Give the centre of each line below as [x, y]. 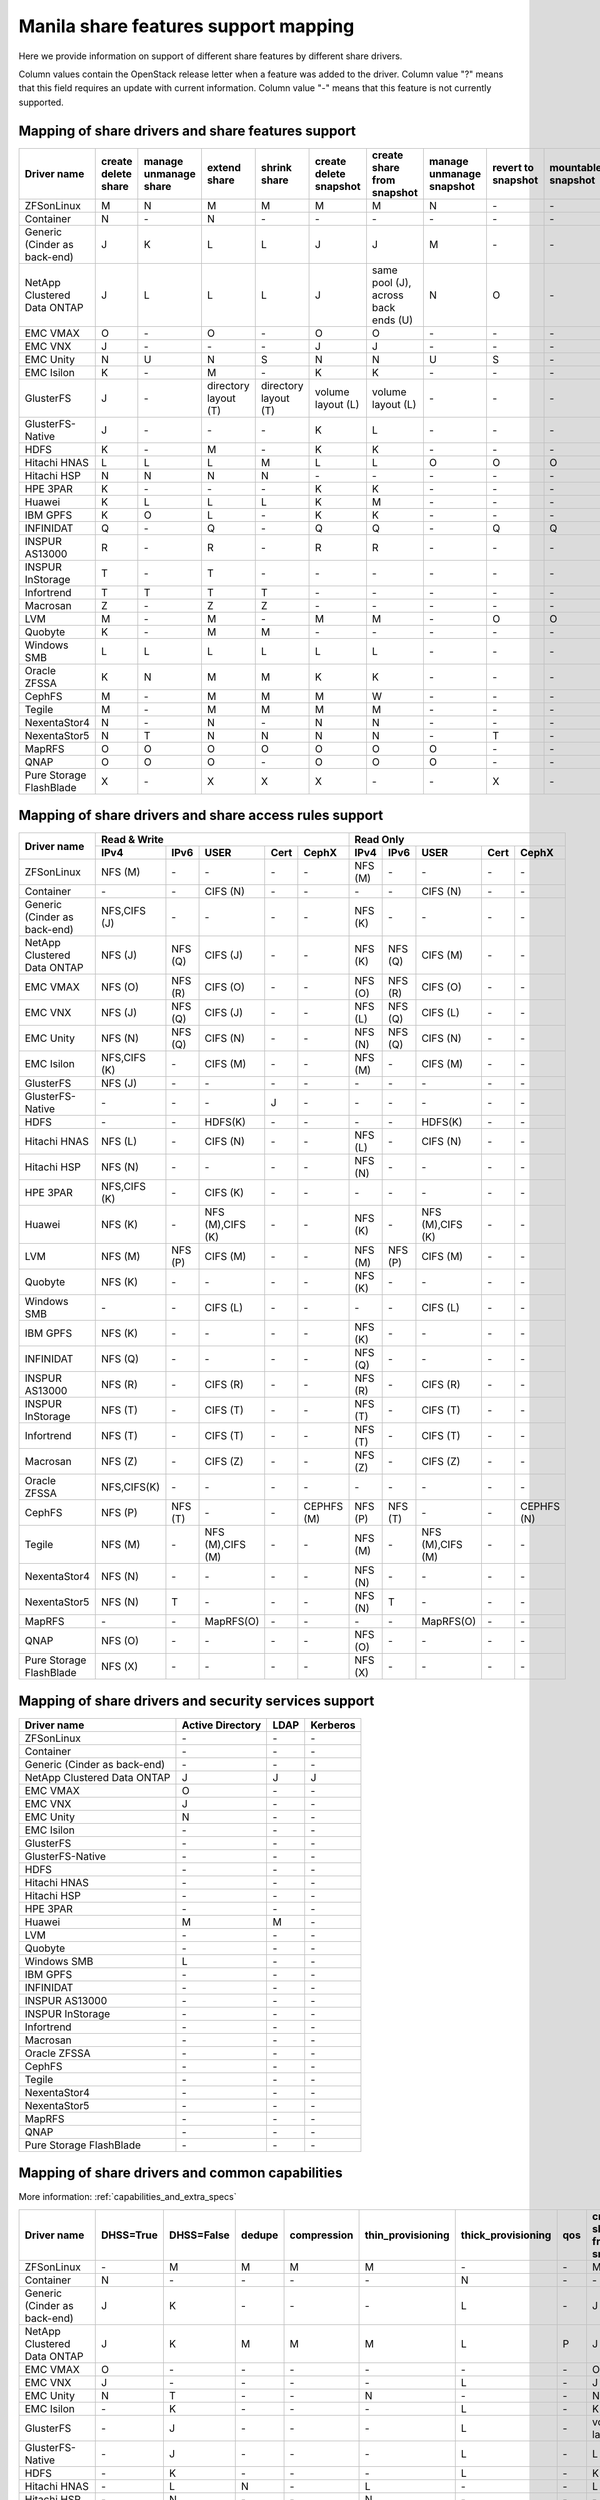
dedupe [259, 2235]
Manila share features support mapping [186, 26]
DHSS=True [129, 2235]
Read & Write [132, 840]
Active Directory [221, 1725]
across [387, 295]
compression [321, 2235]
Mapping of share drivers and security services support [196, 1700]
